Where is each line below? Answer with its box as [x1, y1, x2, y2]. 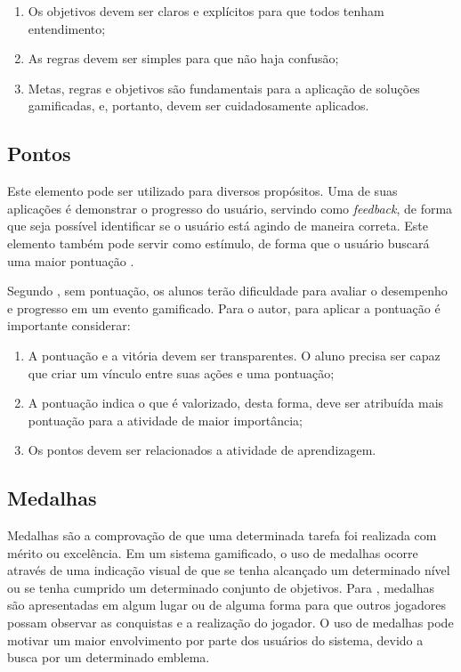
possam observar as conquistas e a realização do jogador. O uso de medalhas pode [7, 613, 454, 632]
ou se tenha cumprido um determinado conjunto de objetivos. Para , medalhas [7, 578, 435, 596]
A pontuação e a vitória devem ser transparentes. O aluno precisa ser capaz [28, 345, 441, 364]
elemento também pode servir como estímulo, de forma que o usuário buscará [7, 233, 430, 252]
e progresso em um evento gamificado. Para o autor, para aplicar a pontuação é [7, 298, 441, 317]
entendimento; [28, 19, 106, 37]
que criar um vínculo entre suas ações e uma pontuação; [28, 363, 335, 382]
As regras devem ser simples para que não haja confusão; [28, 49, 339, 68]
